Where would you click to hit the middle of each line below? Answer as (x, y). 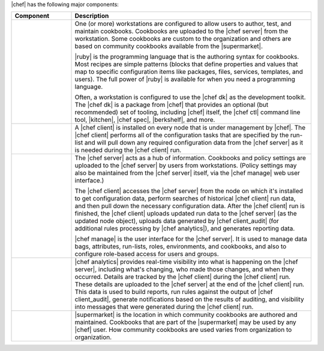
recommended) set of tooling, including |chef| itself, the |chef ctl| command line (187, 112)
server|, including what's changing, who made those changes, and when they (184, 269)
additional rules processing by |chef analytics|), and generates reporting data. (185, 229)
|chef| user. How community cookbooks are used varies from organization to (183, 330)
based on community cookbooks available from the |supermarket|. (169, 46)
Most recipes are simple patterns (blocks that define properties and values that (186, 64)
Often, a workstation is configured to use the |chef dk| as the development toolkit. (190, 97)
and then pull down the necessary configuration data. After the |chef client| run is (190, 206)
